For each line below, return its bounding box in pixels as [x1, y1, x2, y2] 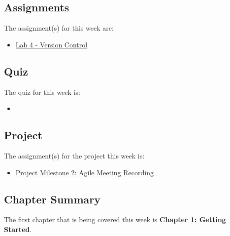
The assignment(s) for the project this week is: [4, 150, 145, 160]
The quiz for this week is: [4, 86, 80, 97]
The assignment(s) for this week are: [4, 23, 114, 33]
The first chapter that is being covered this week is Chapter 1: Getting [4, 214, 226, 225]
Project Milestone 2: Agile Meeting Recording [15, 167, 154, 177]
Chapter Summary [4, 191, 100, 206]
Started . [4, 224, 32, 234]
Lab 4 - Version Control [15, 39, 88, 49]
